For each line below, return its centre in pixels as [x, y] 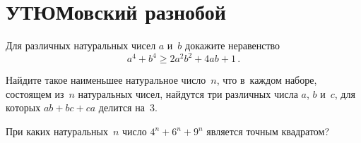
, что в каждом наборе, [267, 80]
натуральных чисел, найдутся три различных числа [188, 93]
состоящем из [35, 93]
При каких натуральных [57, 131]
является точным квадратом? [268, 131]
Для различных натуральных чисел [81, 45]
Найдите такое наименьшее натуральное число [106, 80]
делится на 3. [128, 107]
